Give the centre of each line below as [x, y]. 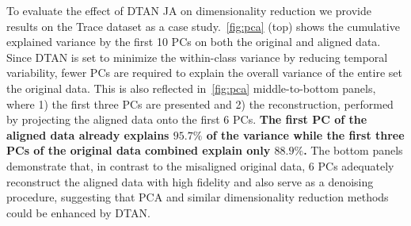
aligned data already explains [88, 134]
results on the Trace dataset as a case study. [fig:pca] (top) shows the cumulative [203, 26]
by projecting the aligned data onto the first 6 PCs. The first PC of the [187, 119]
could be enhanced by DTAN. [78, 212]
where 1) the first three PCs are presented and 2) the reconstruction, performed [200, 103]
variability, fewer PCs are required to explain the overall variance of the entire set [204, 73]
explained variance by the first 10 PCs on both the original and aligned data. [194, 42]
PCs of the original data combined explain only [139, 150]
